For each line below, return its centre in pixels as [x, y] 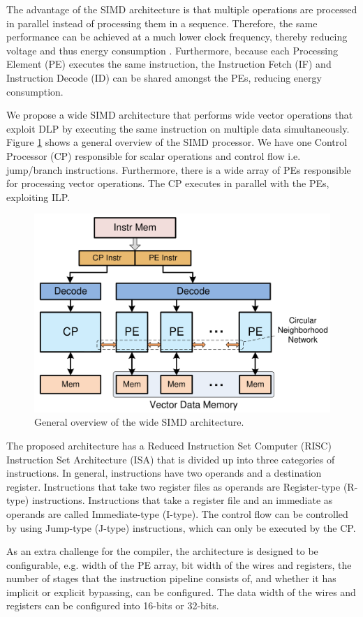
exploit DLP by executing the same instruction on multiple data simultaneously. [178, 128]
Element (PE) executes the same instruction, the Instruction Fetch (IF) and [169, 64]
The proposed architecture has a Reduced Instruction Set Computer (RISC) [169, 445]
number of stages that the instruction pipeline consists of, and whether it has [171, 578]
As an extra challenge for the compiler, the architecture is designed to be [162, 551]
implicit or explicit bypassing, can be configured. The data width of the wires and [181, 592]
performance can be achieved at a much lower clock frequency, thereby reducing [177, 37]
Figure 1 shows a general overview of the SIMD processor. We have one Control [177, 142]
